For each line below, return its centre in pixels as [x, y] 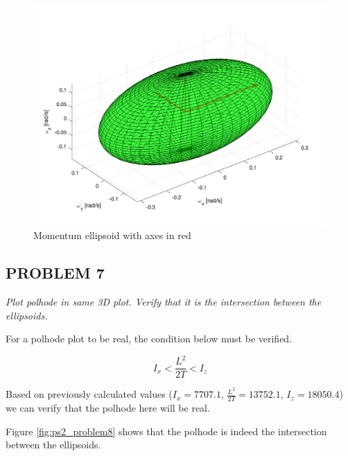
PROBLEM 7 [55, 273]
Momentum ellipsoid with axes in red [112, 235]
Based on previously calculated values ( [89, 394]
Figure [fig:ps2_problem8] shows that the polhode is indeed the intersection [166, 431]
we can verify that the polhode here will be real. [108, 408]
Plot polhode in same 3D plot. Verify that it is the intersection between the [164, 301]
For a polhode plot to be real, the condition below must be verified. [149, 339]
